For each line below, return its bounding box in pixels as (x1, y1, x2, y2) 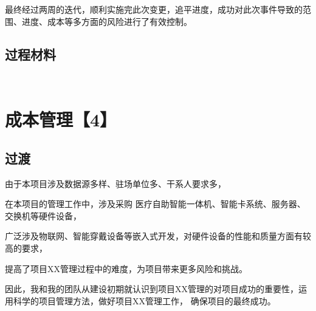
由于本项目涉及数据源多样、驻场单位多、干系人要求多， (5, 177, 226, 190)
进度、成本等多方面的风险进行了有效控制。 (21, 15, 192, 27)
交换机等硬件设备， (5, 209, 81, 222)
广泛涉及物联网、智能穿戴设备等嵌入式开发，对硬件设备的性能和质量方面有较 (5, 230, 311, 242)
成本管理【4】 (5, 107, 117, 132)
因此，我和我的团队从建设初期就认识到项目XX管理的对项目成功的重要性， (5, 282, 298, 295)
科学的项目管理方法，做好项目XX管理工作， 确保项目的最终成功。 (13, 294, 276, 307)
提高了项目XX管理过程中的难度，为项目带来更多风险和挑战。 (5, 262, 247, 275)
